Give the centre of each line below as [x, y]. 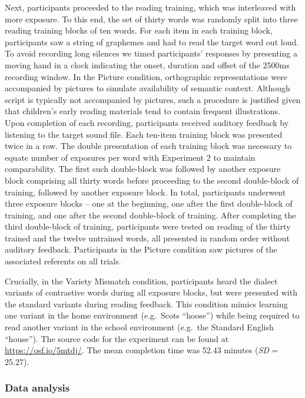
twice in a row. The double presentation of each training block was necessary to [148, 146]
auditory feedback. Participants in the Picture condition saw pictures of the [141, 249]
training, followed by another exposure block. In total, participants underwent [145, 192]
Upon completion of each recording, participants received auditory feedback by [147, 122]
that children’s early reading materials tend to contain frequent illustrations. [143, 111]
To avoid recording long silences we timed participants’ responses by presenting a [151, 53]
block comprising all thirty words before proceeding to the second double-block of [152, 180]
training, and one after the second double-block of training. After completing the [150, 215]
